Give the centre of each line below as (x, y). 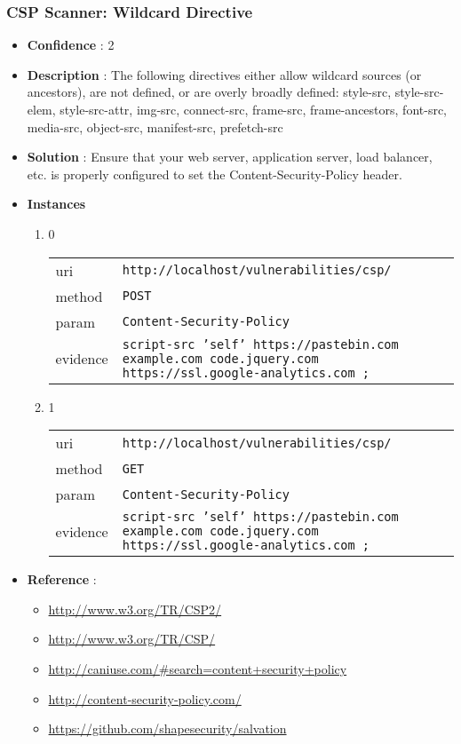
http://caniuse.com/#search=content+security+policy (198, 668)
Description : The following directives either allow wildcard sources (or (224, 74)
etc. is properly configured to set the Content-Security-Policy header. (215, 174)
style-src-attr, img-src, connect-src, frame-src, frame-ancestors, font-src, (254, 109)
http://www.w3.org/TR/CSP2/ (135, 609)
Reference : (62, 579)
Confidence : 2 (71, 45)
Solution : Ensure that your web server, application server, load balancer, (230, 157)
